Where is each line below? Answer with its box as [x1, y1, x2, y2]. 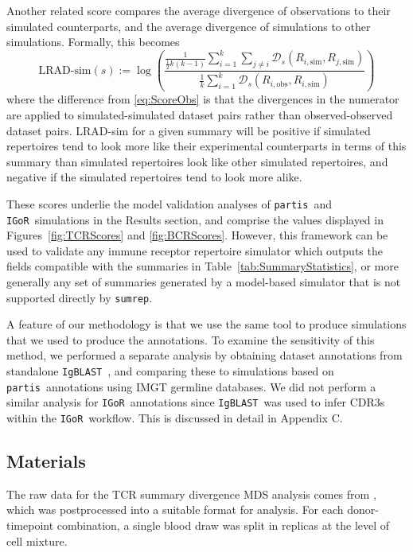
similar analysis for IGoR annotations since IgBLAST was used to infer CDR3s [6, 394, 385, 410]
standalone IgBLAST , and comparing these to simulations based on [6, 363, 334, 379]
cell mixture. [6, 532, 68, 549]
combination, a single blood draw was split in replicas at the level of [56, 517, 390, 534]
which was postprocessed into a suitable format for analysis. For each [6, 501, 344, 518]
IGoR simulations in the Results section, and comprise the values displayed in [6, 211, 384, 227]
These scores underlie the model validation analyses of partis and [6, 195, 332, 212]
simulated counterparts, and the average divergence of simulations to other [6, 17, 371, 34]
